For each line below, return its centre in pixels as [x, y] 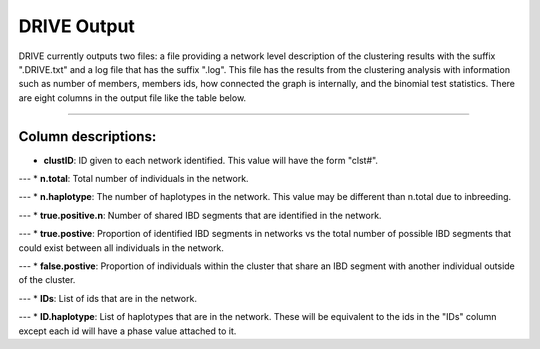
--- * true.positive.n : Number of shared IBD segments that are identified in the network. [200, 215]
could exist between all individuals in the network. [121, 247]
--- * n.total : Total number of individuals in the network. [133, 179]
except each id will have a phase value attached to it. [127, 331]
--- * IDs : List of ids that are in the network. [107, 298]
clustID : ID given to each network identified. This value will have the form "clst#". [211, 160]
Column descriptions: [87, 136]
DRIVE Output [76, 26]
